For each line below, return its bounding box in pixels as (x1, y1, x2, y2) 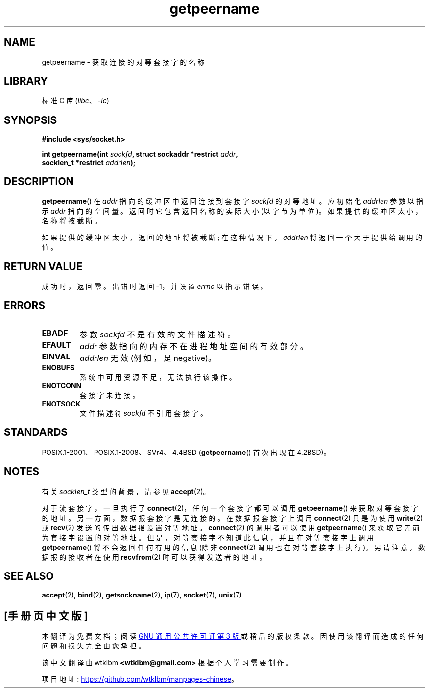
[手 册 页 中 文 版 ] (4, 609, 88, 622)
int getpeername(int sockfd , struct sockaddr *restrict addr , (42, 150, 238, 159)
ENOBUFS (42, 363, 75, 372)
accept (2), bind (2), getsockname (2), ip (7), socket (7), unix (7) (42, 591, 242, 599)
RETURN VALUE (4, 260, 83, 273)
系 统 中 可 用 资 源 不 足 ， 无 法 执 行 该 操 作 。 (79, 372, 236, 381)
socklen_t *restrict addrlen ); (42, 158, 136, 167)
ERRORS (4, 299, 46, 312)
